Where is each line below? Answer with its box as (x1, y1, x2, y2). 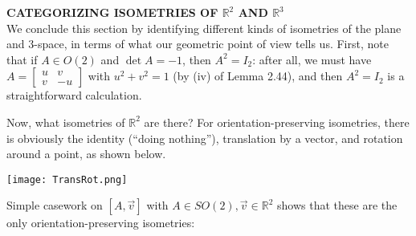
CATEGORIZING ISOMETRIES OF (6, 4, 218, 20)
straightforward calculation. (6, 87, 142, 104)
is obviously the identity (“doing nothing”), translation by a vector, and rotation (6, 129, 403, 146)
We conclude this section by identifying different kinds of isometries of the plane (6, 19, 402, 36)
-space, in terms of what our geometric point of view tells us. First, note (34, 35, 389, 52)
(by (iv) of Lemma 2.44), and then (173, 67, 343, 84)
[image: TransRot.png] (6, 173, 128, 185)
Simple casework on (6, 197, 103, 214)
